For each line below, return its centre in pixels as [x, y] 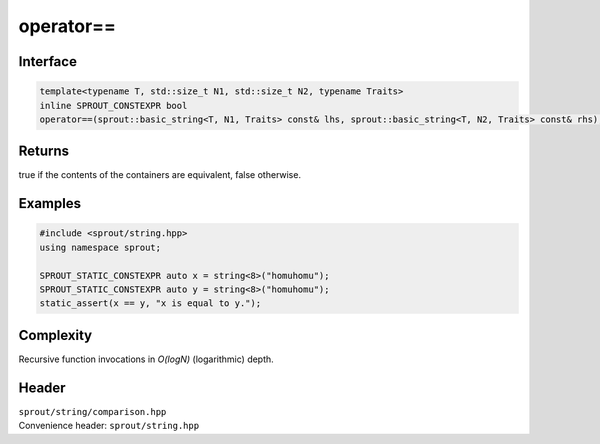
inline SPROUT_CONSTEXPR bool [113, 105]
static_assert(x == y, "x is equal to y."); [150, 303]
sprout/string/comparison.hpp [92, 411]
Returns [44, 151]
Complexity [55, 335]
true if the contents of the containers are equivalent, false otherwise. [160, 175]
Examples [50, 203]
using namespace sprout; [100, 247]
